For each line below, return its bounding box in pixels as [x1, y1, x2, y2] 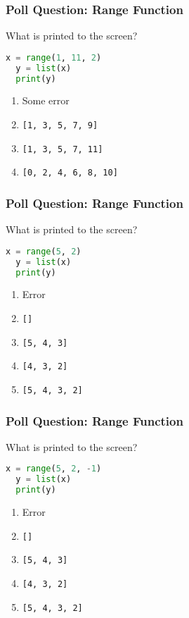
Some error [22, 93, 70, 108]
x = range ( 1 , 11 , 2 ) [6, 52, 102, 63]
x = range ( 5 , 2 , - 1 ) [6, 464, 102, 474]
